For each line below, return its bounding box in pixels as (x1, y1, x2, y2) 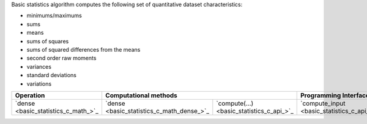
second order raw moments (26, 55, 97, 62)
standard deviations (26, 72, 76, 79)
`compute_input (300, 99, 346, 108)
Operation (15, 91, 45, 100)
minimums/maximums (26, 12, 82, 19)
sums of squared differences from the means (26, 46, 141, 53)
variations (26, 80, 52, 88)
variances (26, 63, 52, 70)
